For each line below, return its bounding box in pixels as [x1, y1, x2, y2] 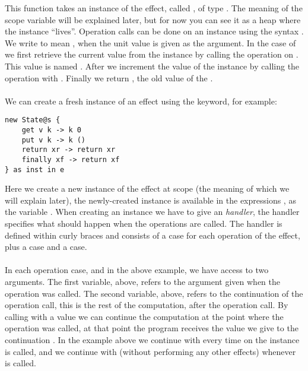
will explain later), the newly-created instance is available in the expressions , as [5, 194, 296, 206]
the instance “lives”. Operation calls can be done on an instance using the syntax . [5, 25, 304, 37]
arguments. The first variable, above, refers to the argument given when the [5, 275, 281, 288]
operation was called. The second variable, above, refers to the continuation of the [5, 287, 303, 299]
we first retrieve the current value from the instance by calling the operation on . [5, 48, 299, 61]
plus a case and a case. [5, 240, 87, 253]
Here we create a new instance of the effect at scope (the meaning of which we [5, 182, 290, 195]
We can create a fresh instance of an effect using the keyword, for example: [5, 94, 277, 107]
